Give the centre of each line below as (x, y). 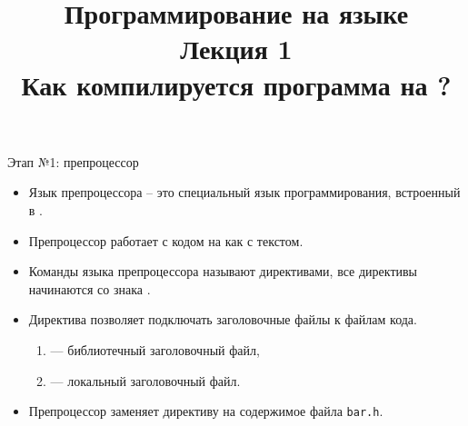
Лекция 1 (236, 49)
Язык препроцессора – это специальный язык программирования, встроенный (244, 192)
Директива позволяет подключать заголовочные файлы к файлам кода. (223, 319)
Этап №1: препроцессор (73, 161)
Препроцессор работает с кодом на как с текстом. (166, 240)
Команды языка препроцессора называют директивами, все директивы (223, 271)
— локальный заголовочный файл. (145, 380)
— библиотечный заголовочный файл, (155, 349)
